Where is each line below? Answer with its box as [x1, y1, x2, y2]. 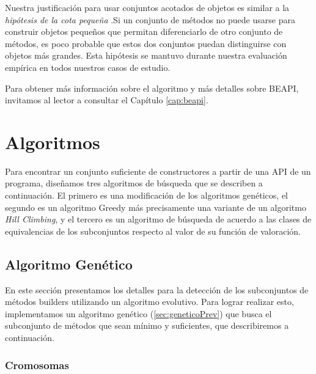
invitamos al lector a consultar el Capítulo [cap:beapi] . [5, 94, 208, 106]
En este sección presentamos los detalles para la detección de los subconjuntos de [5, 283, 309, 296]
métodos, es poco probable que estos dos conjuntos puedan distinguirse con [5, 37, 287, 50]
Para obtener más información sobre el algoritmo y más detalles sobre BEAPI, [5, 81, 299, 94]
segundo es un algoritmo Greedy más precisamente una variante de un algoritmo [5, 200, 306, 213]
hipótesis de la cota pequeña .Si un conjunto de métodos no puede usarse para [5, 13, 295, 26]
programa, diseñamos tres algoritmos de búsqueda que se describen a [5, 177, 263, 189]
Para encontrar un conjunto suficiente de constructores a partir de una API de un [5, 164, 311, 177]
